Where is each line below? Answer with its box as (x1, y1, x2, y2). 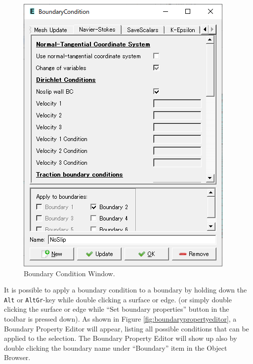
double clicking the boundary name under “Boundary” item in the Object (4, 342, 227, 353)
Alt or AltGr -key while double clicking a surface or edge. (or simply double (4, 294, 232, 304)
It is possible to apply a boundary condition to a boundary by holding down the (4, 285, 247, 295)
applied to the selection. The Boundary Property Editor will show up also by (4, 333, 237, 343)
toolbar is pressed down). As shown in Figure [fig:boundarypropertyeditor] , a (4, 314, 237, 324)
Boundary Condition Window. (24, 268, 115, 278)
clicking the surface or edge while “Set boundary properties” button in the (4, 304, 229, 314)
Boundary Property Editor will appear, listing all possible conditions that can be (4, 323, 249, 333)
